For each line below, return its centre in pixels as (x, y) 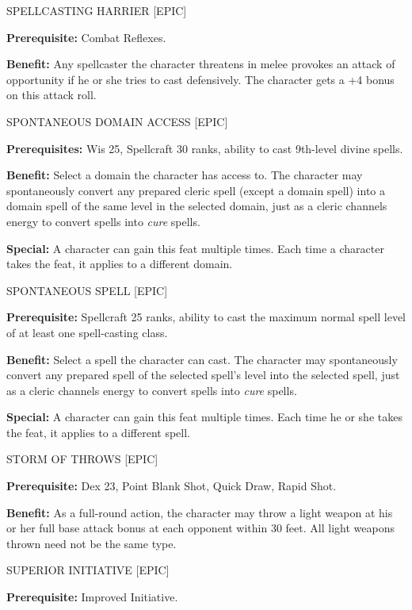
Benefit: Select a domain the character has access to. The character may (185, 175)
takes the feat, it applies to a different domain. (120, 264)
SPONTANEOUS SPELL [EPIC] (87, 290)
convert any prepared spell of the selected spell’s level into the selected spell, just (203, 375)
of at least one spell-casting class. (87, 332)
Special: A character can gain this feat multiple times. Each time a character (195, 248)
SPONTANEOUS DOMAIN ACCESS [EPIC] (117, 121)
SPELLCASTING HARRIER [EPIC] (97, 10)
